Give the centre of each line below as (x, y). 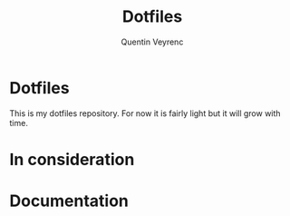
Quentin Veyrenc (152, 42)
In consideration (72, 159)
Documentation (69, 201)
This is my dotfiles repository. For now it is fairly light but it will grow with (145, 113)
